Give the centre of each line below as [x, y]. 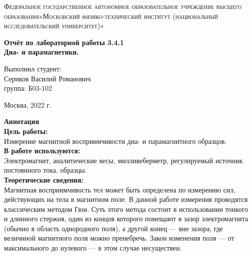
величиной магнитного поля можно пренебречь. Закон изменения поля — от [119, 238]
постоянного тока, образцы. [46, 170]
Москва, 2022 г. [28, 104]
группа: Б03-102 [28, 88]
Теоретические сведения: [44, 179]
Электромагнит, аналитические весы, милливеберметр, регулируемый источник [124, 160]
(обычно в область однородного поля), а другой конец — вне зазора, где [114, 228]
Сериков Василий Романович [48, 78]
